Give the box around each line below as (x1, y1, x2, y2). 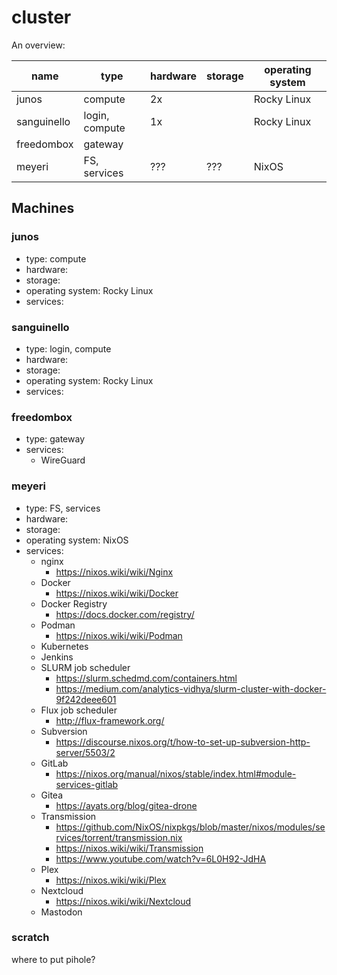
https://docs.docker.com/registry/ (55, 608, 195, 620)
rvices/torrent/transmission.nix (55, 831, 183, 843)
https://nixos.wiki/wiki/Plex (55, 874, 167, 886)
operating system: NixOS (25, 534, 129, 546)
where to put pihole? (11, 953, 96, 965)
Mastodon (40, 906, 83, 918)
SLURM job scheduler (40, 661, 131, 673)
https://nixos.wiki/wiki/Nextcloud (55, 895, 192, 907)
